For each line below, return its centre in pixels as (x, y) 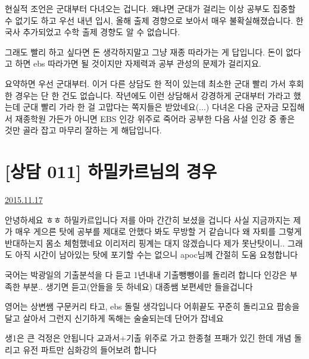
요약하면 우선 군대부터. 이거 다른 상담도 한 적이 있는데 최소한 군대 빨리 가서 (145, 83)
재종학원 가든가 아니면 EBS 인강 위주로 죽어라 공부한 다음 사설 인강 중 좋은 (155, 118)
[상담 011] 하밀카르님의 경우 (111, 171)
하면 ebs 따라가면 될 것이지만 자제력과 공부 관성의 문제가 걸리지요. (138, 63)
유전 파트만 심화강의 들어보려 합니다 (90, 349)
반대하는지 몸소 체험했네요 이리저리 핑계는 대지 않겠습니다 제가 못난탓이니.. (145, 243)
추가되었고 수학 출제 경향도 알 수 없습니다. (102, 32)
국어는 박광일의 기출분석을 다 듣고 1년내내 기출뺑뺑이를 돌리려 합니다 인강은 (146, 275)
